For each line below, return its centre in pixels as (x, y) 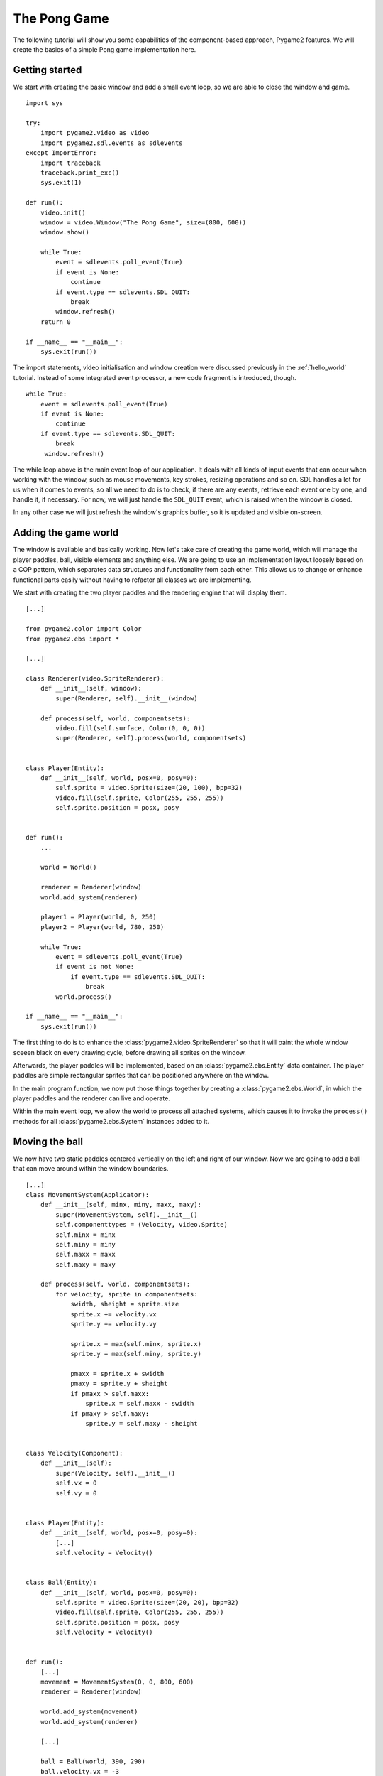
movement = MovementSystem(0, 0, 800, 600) (117, 1682)
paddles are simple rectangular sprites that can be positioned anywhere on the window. (141, 1076)
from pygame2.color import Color (84, 629)
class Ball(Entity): (61, 1583)
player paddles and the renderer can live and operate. (91, 1098)
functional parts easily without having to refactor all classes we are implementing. (132, 580)
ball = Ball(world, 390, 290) (93, 1761)
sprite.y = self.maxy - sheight (141, 1423)
